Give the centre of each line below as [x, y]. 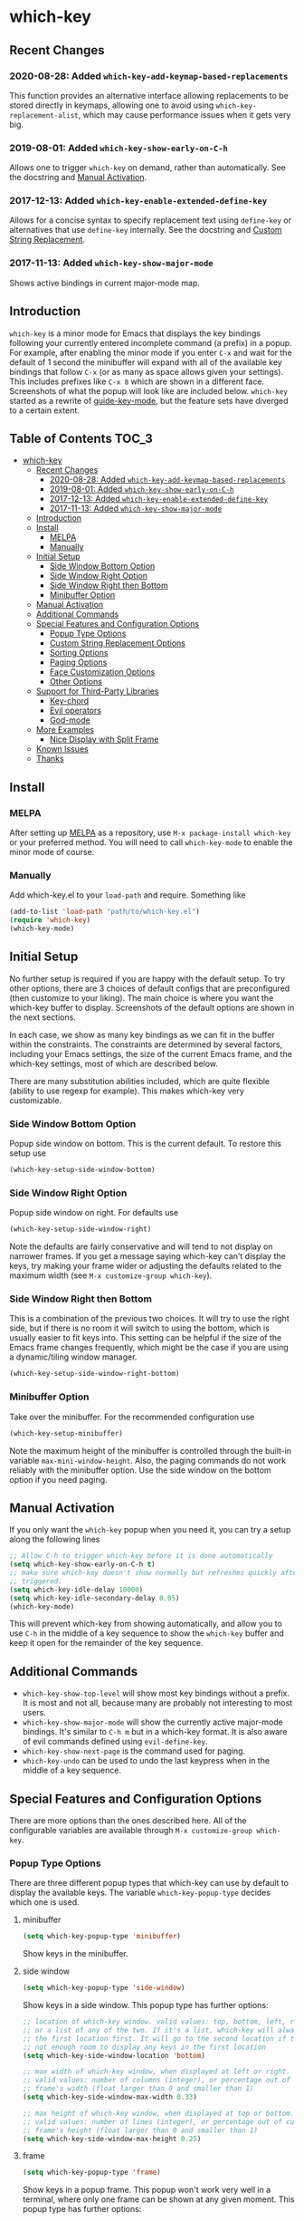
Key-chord [69, 701]
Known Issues [62, 749]
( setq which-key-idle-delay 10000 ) [76, 1590]
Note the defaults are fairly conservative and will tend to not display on [141, 1246]
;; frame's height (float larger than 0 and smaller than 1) [140, 2130]
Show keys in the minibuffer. [75, 1954]
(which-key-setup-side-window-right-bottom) [95, 1374]
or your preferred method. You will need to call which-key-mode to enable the [151, 842]
